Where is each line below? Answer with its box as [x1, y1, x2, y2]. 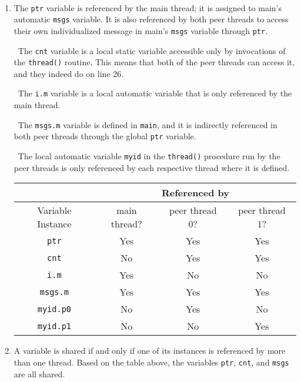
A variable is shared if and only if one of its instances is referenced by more [14, 344, 286, 357]
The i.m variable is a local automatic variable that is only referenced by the [18, 87, 292, 99]
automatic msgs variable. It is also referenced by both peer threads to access [14, 13, 289, 25]
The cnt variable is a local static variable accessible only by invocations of [18, 44, 286, 56]
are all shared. [14, 367, 65, 380]
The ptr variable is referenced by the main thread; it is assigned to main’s [14, 1, 282, 14]
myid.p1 [37, 321, 72, 331]
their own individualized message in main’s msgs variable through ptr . [14, 24, 268, 36]
